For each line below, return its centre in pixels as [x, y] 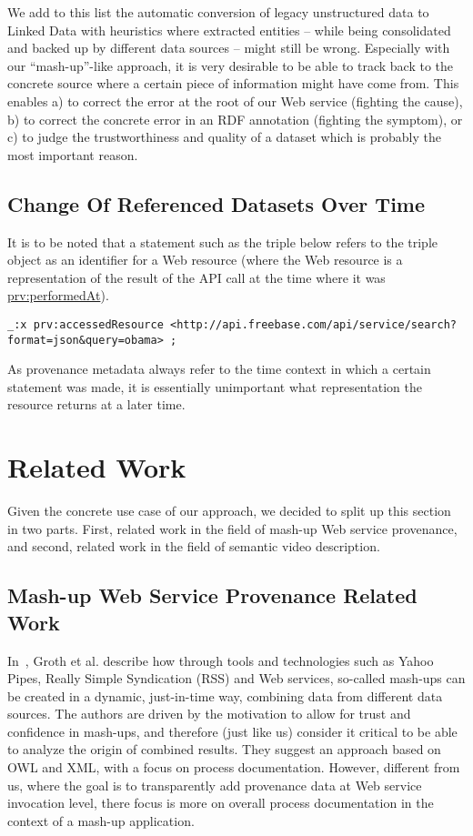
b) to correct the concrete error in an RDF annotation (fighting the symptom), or [235, 119]
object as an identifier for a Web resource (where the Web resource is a [205, 260]
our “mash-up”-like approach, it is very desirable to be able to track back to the [231, 65]
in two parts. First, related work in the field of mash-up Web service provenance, [232, 528]
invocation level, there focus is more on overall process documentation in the [221, 803]
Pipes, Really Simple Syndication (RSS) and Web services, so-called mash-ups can [236, 678]
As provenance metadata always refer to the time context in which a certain [219, 369]
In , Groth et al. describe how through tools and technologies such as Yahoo [221, 660]
